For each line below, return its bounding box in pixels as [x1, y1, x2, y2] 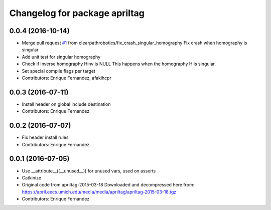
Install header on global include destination [22, 101, 111, 107]
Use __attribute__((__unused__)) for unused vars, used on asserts [22, 168, 156, 174]
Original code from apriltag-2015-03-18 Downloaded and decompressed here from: [22, 182, 195, 188]
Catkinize [22, 174, 42, 180]
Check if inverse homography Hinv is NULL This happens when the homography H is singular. [22, 61, 216, 67]
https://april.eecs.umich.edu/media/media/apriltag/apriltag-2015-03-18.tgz [22, 188, 177, 195]
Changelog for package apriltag [9, 8, 145, 19]
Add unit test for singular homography [22, 54, 101, 60]
